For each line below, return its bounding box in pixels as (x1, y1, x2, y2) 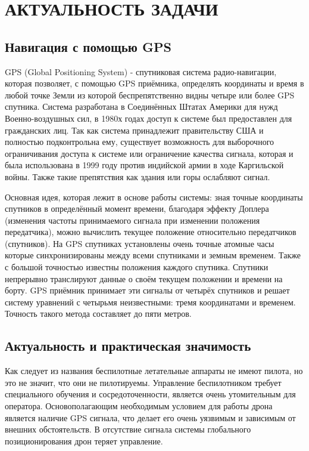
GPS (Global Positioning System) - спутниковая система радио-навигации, (5, 65, 277, 78)
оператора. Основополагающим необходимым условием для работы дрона (5, 400, 273, 412)
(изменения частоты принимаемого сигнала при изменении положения (5, 214, 260, 226)
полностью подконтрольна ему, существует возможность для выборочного (5, 135, 274, 148)
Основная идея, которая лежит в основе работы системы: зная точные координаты (5, 190, 303, 203)
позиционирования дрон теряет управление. (5, 434, 163, 447)
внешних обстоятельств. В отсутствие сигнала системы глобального (5, 423, 251, 435)
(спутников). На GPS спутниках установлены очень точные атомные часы (5, 237, 274, 249)
